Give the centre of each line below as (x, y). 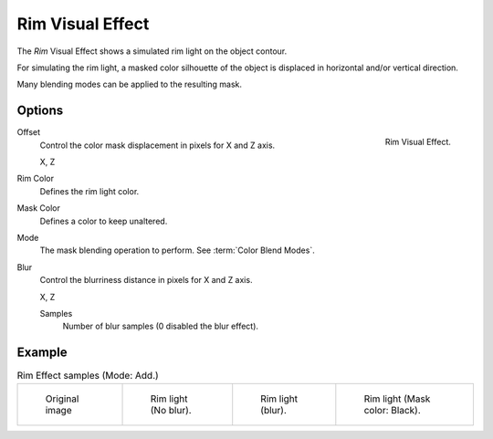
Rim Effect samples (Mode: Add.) (88, 376)
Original (62, 399)
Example (42, 353)
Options (40, 111)
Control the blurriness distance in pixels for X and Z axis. (146, 280)
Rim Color (36, 179)
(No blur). (171, 410)
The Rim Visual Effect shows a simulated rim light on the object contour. (152, 51)
